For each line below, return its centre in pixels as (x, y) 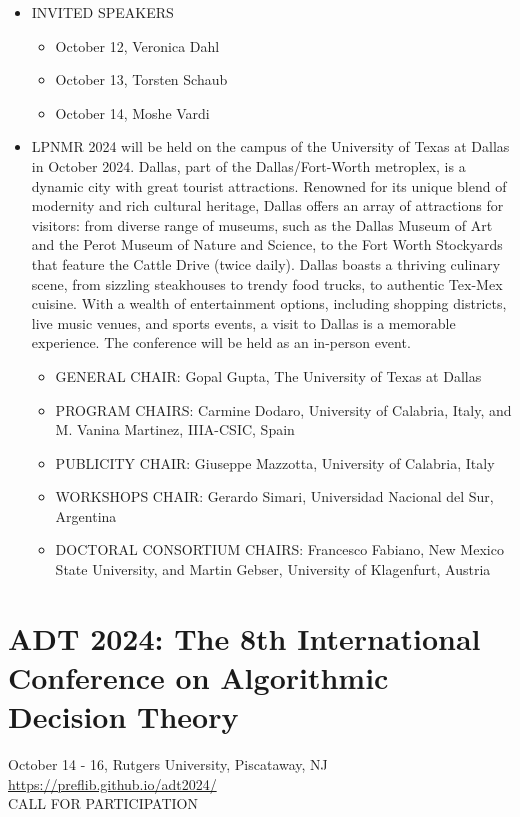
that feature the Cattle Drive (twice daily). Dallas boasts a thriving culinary (266, 263)
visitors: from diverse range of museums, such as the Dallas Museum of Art (262, 224)
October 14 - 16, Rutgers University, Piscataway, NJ (168, 764)
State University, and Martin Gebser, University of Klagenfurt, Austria (273, 569)
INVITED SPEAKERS (102, 12)
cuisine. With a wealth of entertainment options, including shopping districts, (269, 303)
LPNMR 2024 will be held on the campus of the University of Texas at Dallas (270, 146)
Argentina (86, 515)
